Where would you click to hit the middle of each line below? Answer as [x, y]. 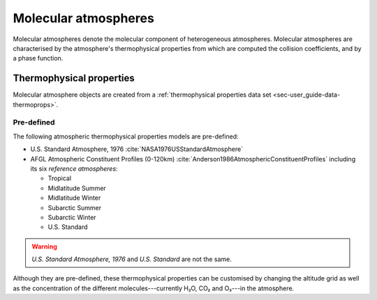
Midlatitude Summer [77, 188]
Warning [44, 246]
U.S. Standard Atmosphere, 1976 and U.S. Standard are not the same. [132, 259]
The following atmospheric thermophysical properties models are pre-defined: [126, 136]
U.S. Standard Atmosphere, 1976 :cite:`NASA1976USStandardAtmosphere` [137, 149]
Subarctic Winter [72, 217]
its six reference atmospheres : [74, 168]
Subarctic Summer [74, 207]
